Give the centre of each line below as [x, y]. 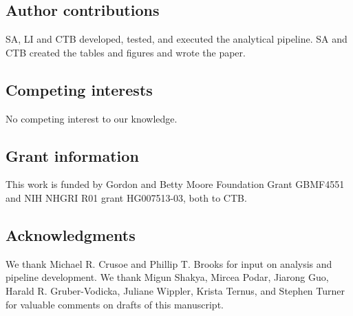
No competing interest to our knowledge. [92, 118]
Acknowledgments [71, 234]
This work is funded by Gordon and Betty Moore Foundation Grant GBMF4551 [175, 184]
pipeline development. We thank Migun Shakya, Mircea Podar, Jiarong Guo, [167, 277]
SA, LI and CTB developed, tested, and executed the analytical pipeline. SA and [176, 39]
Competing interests [79, 89]
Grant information [72, 155]
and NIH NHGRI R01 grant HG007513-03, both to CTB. [126, 197]
